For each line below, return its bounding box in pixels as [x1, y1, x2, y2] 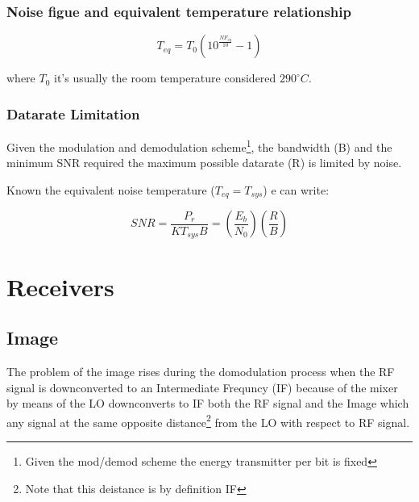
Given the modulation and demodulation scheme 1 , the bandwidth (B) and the [6, 136, 392, 155]
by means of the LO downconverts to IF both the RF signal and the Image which [6, 395, 409, 412]
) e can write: [263, 181, 330, 198]
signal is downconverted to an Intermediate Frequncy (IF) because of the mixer [6, 379, 398, 395]
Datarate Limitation [6, 103, 140, 123]
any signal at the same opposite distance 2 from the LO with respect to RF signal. [6, 411, 410, 430]
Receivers [6, 270, 114, 303]
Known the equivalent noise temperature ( [6, 181, 215, 198]
